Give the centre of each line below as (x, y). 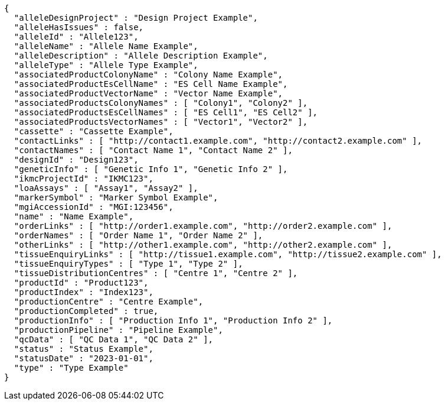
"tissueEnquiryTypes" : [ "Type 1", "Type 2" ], (128, 264)
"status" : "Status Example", (84, 349)
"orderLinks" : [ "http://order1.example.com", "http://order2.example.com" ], (203, 226)
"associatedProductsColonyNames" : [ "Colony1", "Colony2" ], (161, 103)
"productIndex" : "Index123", (84, 292)
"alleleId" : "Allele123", (76, 37)
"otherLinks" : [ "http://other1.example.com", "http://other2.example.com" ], (203, 245)
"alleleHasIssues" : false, (79, 27)
